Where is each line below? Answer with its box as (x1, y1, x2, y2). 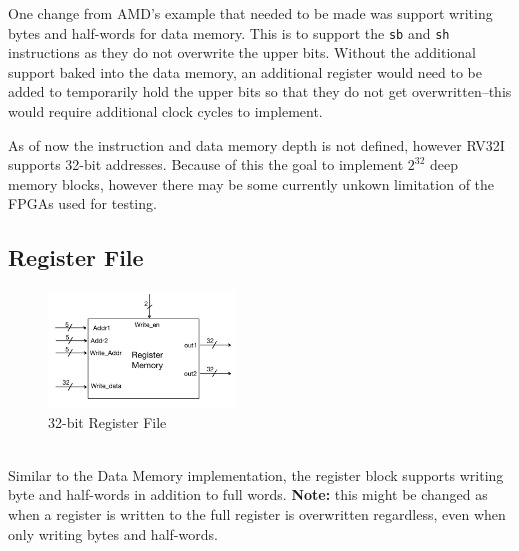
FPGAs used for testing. (8, 193, 157, 214)
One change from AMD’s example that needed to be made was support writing (8, 3, 493, 23)
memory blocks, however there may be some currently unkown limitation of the (8, 173, 495, 194)
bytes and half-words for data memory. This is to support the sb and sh (8, 22, 450, 43)
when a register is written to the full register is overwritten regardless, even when (8, 504, 506, 524)
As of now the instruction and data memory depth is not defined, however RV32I (8, 134, 505, 155)
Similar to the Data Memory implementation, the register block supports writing (8, 464, 504, 485)
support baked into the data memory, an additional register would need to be (8, 61, 483, 82)
